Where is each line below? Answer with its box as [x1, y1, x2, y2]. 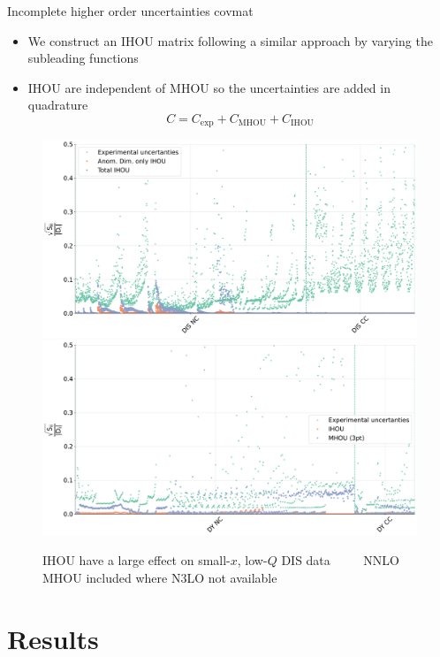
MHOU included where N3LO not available [42, 568, 277, 586]
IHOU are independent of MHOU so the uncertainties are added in [27, 78, 391, 96]
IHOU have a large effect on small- [42, 551, 231, 569]
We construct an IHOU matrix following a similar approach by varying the [27, 31, 433, 50]
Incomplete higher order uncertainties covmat [7, 2, 254, 19]
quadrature [27, 95, 88, 114]
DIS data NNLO [281, 551, 399, 569]
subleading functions [27, 49, 139, 67]
